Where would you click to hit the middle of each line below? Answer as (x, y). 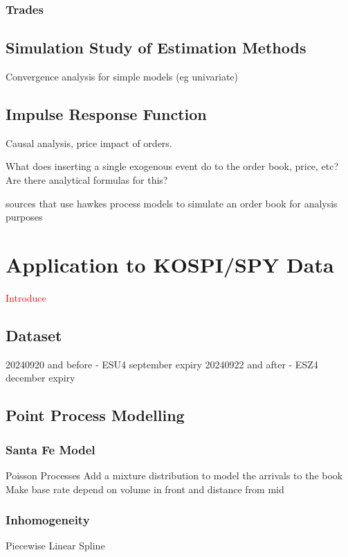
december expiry (40, 378)
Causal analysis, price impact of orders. (89, 143)
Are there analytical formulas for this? (87, 180)
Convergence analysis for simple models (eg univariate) (122, 77)
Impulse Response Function (106, 114)
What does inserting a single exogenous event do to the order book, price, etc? (172, 166)
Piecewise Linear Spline (55, 546)
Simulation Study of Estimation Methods (156, 48)
